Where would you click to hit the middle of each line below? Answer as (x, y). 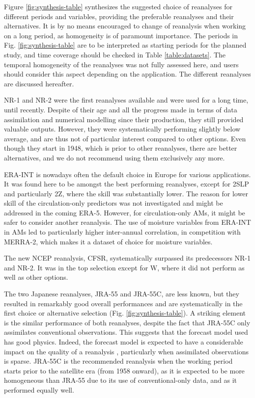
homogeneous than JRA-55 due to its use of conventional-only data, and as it (120, 380)
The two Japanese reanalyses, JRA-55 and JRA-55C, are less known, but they (122, 294)
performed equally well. (39, 389)
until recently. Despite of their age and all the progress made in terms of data (121, 109)
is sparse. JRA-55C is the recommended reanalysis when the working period (118, 361)
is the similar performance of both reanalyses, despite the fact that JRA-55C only (127, 322)
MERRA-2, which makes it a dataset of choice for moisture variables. (108, 241)
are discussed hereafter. (39, 83)
